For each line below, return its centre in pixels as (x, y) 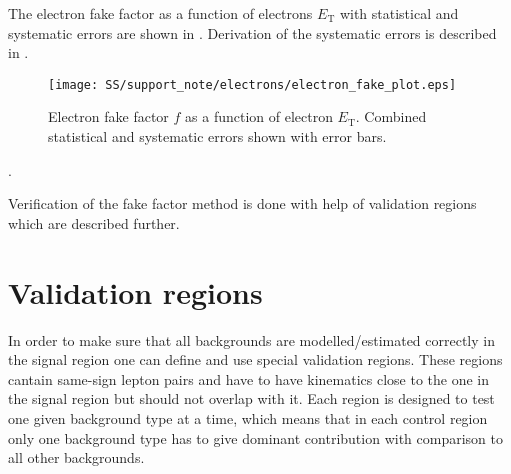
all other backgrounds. (76, 457)
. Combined (391, 116)
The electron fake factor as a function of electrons (160, 13)
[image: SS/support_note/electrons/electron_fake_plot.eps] (252, 84)
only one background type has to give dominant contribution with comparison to (255, 437)
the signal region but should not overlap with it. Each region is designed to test (251, 398)
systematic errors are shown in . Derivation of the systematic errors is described (252, 32)
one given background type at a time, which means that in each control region (248, 417)
